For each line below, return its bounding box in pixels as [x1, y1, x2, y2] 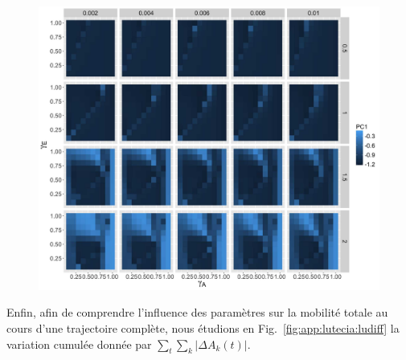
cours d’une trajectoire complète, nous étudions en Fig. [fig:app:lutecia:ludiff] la [6, 319, 400, 336]
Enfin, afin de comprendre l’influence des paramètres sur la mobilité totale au [6, 304, 388, 321]
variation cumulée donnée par [6, 335, 152, 352]
